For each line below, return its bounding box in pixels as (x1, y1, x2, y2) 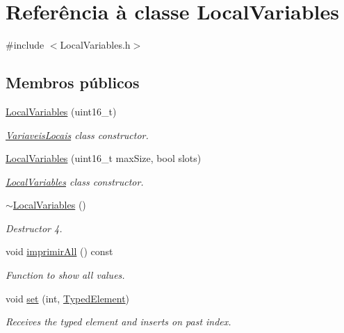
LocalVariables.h (60, 38, 131, 52)
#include (6, 38, 44, 52)
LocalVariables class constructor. (6, 174, 144, 188)
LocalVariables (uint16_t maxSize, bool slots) (6, 151, 202, 165)
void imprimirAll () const (6, 244, 113, 259)
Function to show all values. (6, 268, 125, 282)
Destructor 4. (6, 220, 63, 235)
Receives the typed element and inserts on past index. (6, 314, 231, 329)
